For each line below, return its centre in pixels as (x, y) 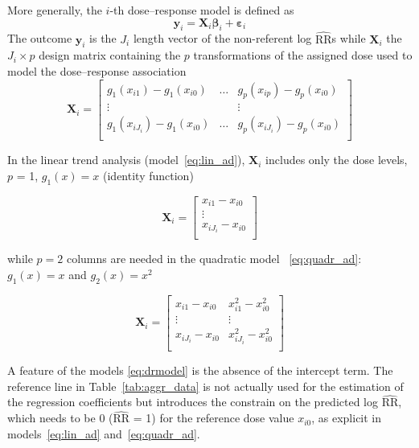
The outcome (40, 38)
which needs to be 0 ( (60, 418)
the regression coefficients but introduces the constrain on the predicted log (193, 402)
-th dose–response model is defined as (202, 10)
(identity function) (148, 175)
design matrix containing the (110, 55)
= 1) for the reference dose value (214, 418)
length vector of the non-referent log (222, 38)
